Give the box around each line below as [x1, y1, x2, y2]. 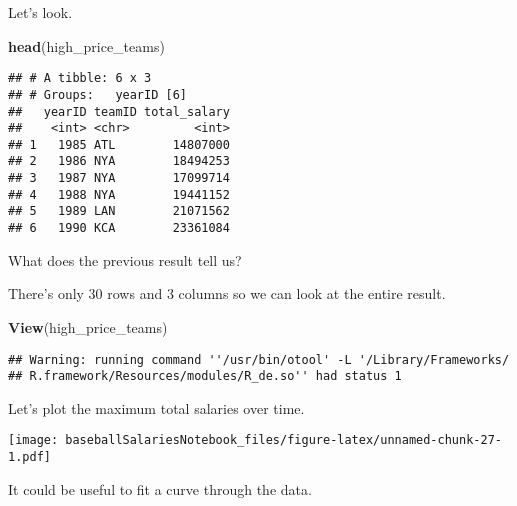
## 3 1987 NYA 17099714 [8, 171, 230, 186]
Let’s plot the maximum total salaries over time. [8, 397, 305, 418]
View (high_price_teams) [8, 316, 168, 337]
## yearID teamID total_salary [8, 104, 230, 119]
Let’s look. [8, 2, 73, 22]
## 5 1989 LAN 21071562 [8, 204, 230, 219]
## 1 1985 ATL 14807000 [8, 137, 230, 152]
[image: [8, 433, 59, 448]
